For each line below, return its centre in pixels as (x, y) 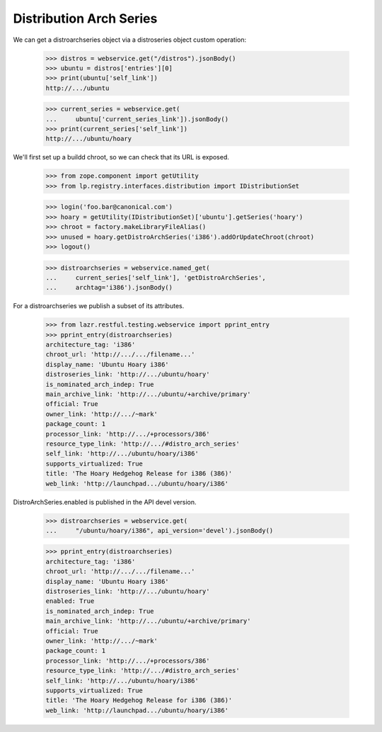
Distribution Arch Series (85, 18)
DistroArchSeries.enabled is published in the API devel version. (105, 502)
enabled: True (70, 601)
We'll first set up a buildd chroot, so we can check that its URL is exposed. (121, 157)
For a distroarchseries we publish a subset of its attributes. (99, 306)
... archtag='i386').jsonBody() (109, 288)
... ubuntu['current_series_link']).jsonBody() (137, 119)
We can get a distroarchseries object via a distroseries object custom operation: (130, 40)
